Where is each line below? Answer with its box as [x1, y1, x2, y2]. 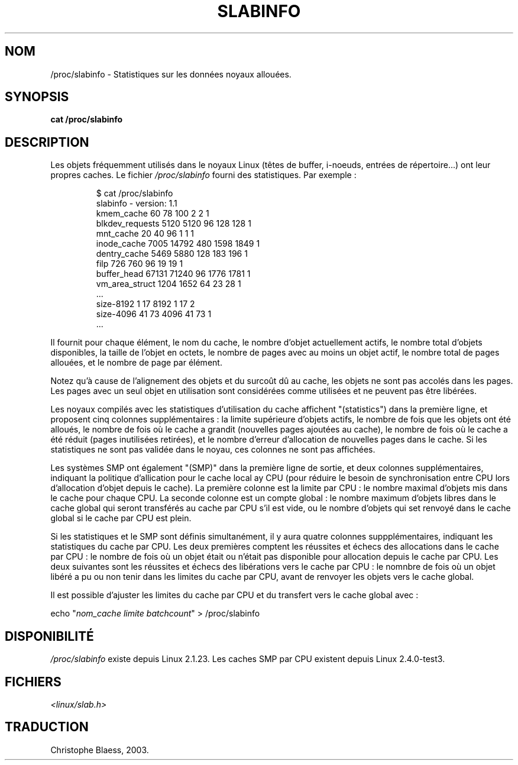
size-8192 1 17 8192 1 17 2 [96, 299, 195, 309]
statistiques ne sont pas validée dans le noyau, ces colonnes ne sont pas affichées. [50, 444, 375, 455]
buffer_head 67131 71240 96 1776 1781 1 [96, 269, 251, 279]
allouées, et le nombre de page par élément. [50, 357, 222, 368]
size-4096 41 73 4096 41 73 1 [96, 309, 212, 319]
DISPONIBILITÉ [5, 628, 94, 644]
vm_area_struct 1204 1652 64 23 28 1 [96, 279, 241, 289]
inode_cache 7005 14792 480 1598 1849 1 [96, 238, 260, 249]
